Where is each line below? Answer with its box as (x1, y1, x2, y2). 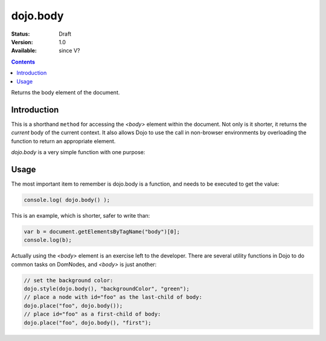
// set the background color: (24, 277, 113, 284)
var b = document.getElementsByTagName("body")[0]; (24, 228, 181, 235)
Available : (11, 47, 37, 54)
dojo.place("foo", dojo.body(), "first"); (24, 319, 152, 326)
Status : (11, 30, 30, 37)
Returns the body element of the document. (11, 88, 120, 96)
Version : (11, 38, 33, 45)
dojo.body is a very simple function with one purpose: (11, 148, 145, 155)
